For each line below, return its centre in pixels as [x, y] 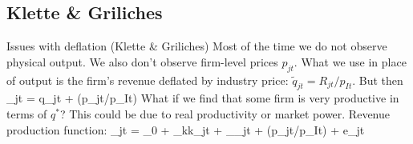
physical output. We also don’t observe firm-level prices [142, 61]
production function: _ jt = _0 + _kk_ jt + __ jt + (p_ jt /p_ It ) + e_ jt [186, 129]
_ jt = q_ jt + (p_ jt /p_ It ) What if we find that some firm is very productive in [203, 98]
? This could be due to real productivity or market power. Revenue [225, 113]
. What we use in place [350, 61]
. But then [378, 80]
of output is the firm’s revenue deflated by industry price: [148, 80]
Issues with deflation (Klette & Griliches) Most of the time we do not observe [197, 46]
